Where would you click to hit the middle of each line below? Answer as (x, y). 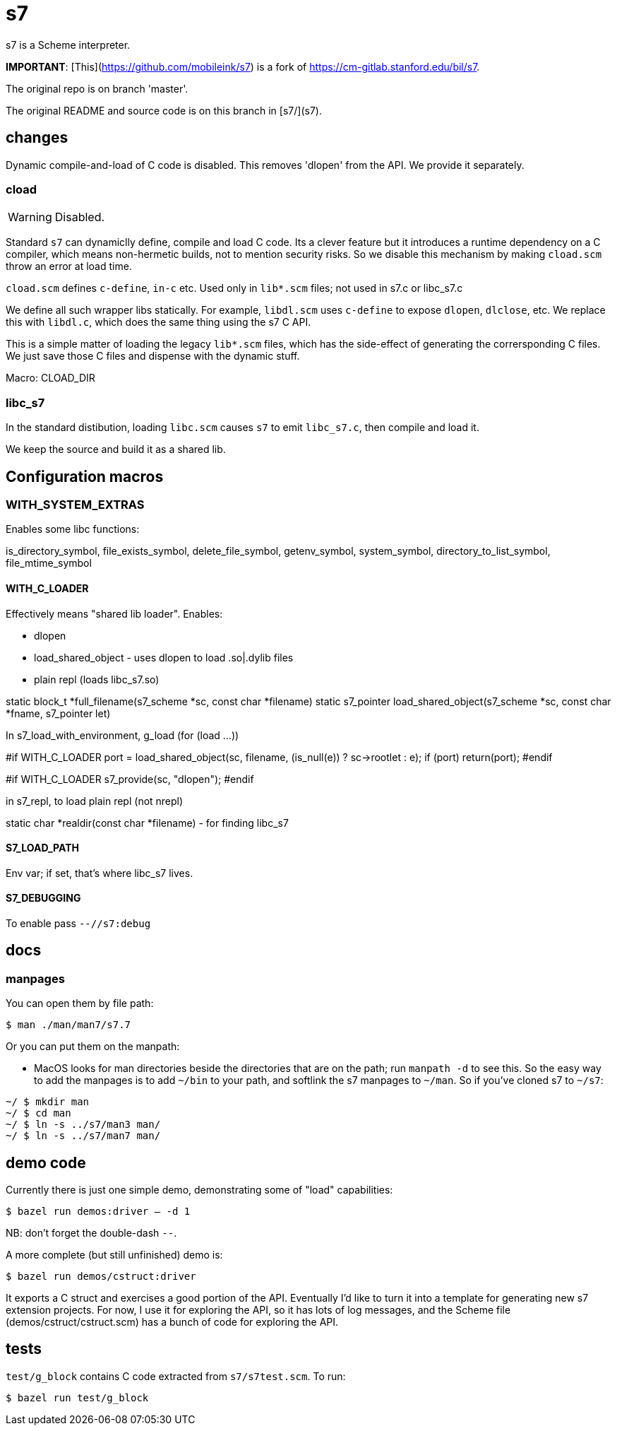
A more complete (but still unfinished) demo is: (114, 1255)
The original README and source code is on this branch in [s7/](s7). (164, 110)
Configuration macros (85, 476)
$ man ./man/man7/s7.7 (68, 1025)
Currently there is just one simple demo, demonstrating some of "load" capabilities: (199, 1190)
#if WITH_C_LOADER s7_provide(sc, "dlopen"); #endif (130, 779)
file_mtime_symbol (49, 563)
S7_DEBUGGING (43, 898)
